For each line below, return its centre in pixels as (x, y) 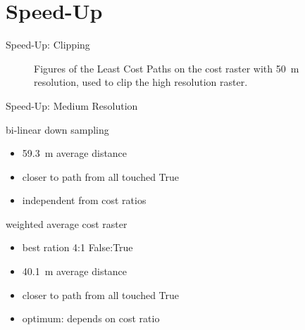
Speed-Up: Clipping (48, 45)
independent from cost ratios (84, 200)
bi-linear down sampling (57, 129)
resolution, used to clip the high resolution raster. (141, 82)
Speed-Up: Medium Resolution (72, 105)
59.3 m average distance (75, 153)
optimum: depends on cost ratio (91, 318)
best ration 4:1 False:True (77, 247)
